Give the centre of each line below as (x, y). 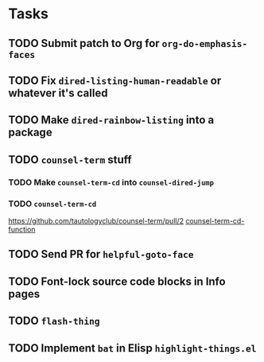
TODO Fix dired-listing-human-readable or (115, 80)
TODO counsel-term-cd (52, 204)
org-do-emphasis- (205, 43)
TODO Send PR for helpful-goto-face (101, 254)
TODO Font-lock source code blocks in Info (117, 281)
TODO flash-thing (54, 321)
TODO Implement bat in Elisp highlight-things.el (132, 348)
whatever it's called (58, 93)
